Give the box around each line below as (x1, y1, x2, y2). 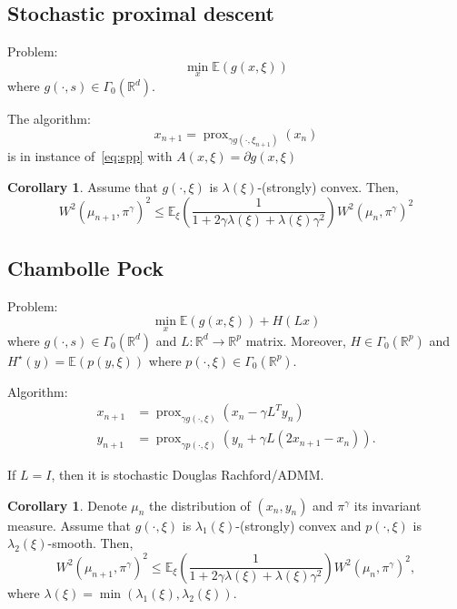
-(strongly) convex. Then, (257, 178, 399, 197)
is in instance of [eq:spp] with (7, 147, 173, 166)
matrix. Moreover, (245, 330, 346, 350)
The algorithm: (7, 109, 91, 128)
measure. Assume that (7, 515, 131, 534)
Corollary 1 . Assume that (7, 178, 158, 197)
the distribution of (149, 495, 251, 514)
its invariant (353, 495, 422, 514)
